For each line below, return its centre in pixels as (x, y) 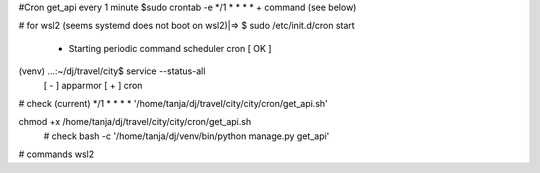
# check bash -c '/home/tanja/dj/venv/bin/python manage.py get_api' (186, 136)
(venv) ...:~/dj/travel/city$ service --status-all (112, 71)
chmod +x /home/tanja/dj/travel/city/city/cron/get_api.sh (135, 122)
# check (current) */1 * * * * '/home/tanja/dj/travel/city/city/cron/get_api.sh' (173, 103)
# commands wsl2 (56, 154)
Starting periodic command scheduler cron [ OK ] (170, 48)
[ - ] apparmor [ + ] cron (93, 85)
